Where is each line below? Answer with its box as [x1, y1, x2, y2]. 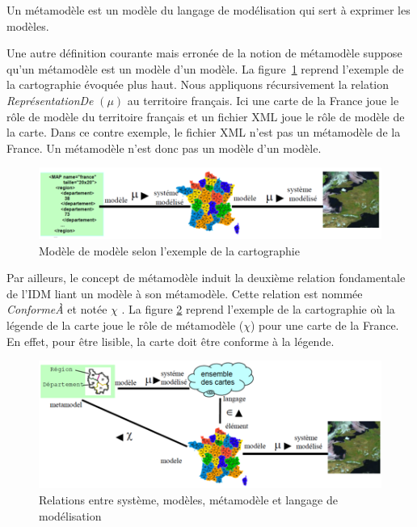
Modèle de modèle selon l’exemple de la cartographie [39, 242, 300, 259]
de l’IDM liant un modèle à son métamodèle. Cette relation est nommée [6, 285, 363, 301]
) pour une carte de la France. [251, 317, 399, 334]
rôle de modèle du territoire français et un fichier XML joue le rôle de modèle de [6, 108, 405, 124]
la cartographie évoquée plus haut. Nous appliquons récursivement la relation [6, 76, 390, 93]
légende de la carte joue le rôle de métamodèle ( [6, 317, 244, 334]
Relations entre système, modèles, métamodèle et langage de [39, 491, 338, 508]
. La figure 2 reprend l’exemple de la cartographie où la [121, 301, 395, 318]
